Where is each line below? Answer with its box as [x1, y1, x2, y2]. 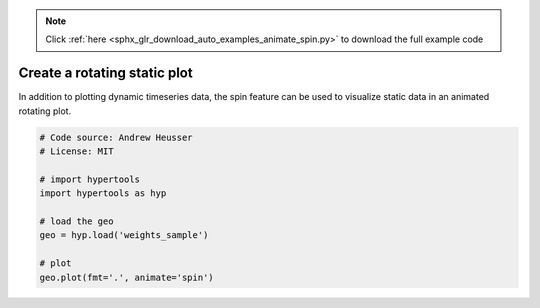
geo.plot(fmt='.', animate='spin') [39, 271, 214, 283]
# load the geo [39, 216, 114, 227]
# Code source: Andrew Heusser [39, 131, 194, 143]
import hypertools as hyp [39, 188, 167, 199]
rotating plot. [18, 105, 72, 117]
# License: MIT [39, 146, 114, 157]
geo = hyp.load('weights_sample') [39, 230, 209, 241]
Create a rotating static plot [18, 65, 194, 82]
